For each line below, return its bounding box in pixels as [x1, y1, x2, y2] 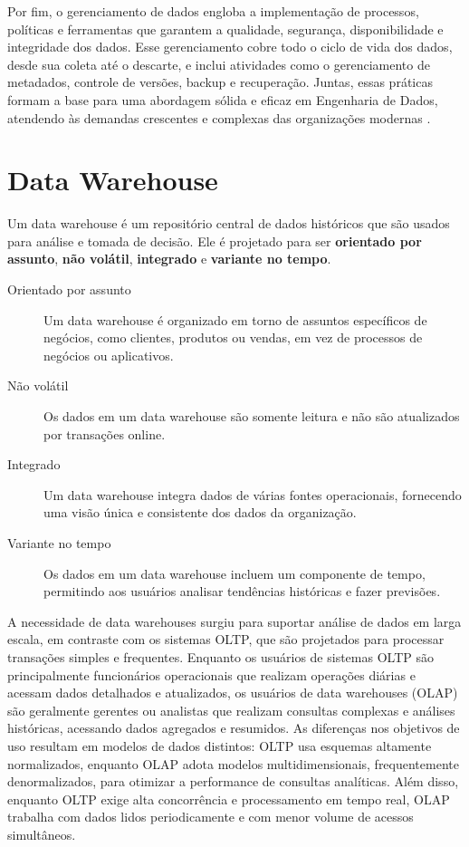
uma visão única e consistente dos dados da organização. [43, 503, 357, 522]
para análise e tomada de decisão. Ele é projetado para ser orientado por [7, 231, 422, 250]
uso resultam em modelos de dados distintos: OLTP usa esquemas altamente [7, 736, 432, 755]
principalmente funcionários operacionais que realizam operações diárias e [7, 665, 416, 684]
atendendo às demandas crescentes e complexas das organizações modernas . [7, 108, 431, 127]
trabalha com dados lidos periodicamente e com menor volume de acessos [7, 807, 414, 826]
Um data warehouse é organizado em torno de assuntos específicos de [43, 310, 427, 329]
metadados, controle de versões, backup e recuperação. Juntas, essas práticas [7, 72, 433, 91]
